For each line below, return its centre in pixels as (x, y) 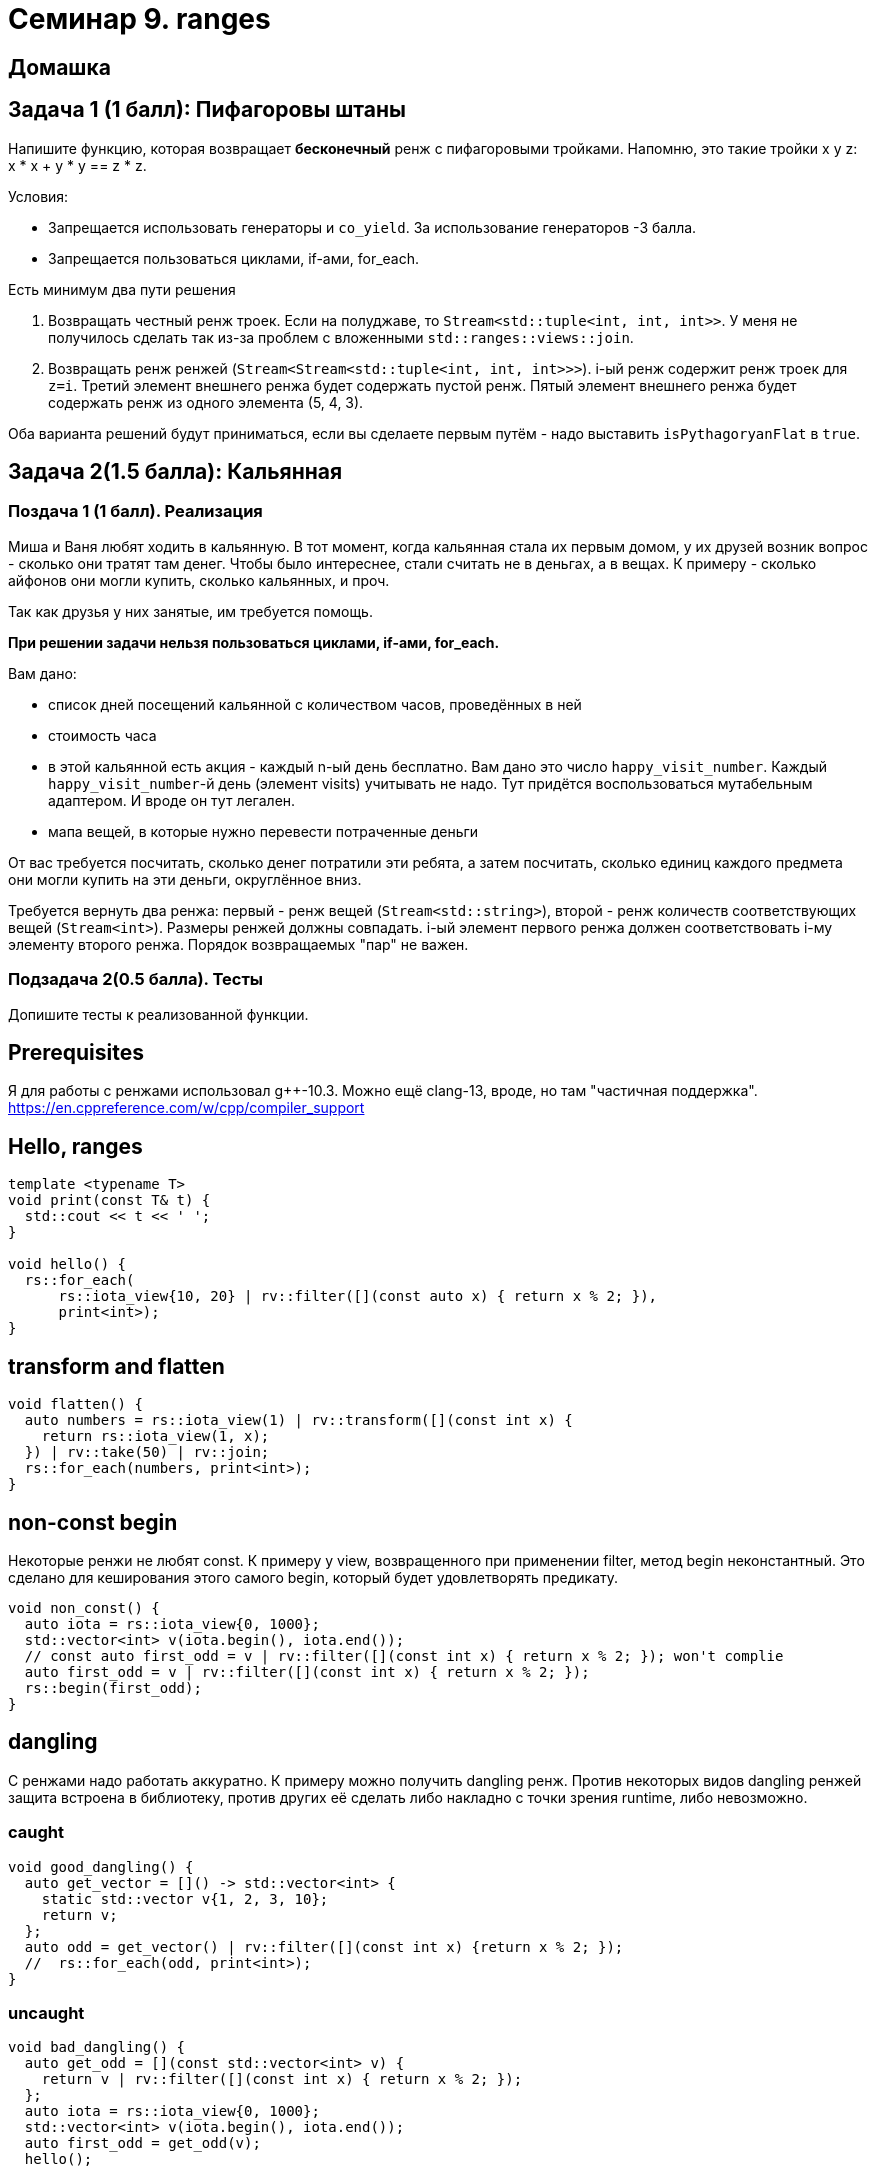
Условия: (38, 196)
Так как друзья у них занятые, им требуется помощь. (190, 611)
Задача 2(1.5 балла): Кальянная (175, 472)
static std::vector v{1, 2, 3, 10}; (185, 1898)
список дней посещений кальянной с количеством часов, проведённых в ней (315, 704)
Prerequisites (76, 1052)
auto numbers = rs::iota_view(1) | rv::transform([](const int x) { (298, 1420)
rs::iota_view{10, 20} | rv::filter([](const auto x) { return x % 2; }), (358, 1296)
